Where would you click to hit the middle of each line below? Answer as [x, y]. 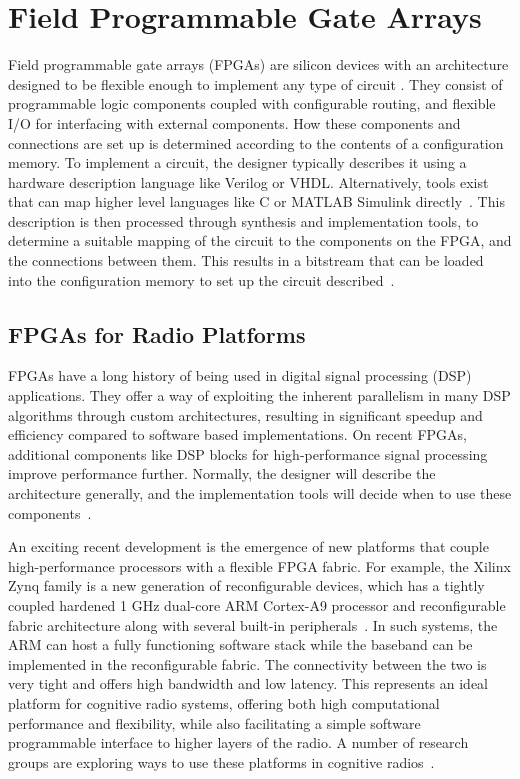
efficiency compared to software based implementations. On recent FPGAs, [237, 434]
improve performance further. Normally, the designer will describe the [222, 473]
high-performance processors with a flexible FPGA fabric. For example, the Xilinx [259, 565]
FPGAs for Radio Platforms [157, 333]
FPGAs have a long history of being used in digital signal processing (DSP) [240, 375]
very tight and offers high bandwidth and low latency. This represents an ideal [248, 683]
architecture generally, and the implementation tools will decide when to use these [260, 493]
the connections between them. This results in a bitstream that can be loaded [246, 260]
